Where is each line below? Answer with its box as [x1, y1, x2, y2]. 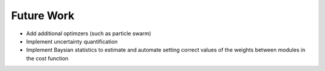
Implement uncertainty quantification [26, 38, 118, 45]
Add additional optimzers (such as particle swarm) [26, 30, 152, 37]
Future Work [11, 9, 75, 22]
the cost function [26, 54, 69, 62]
